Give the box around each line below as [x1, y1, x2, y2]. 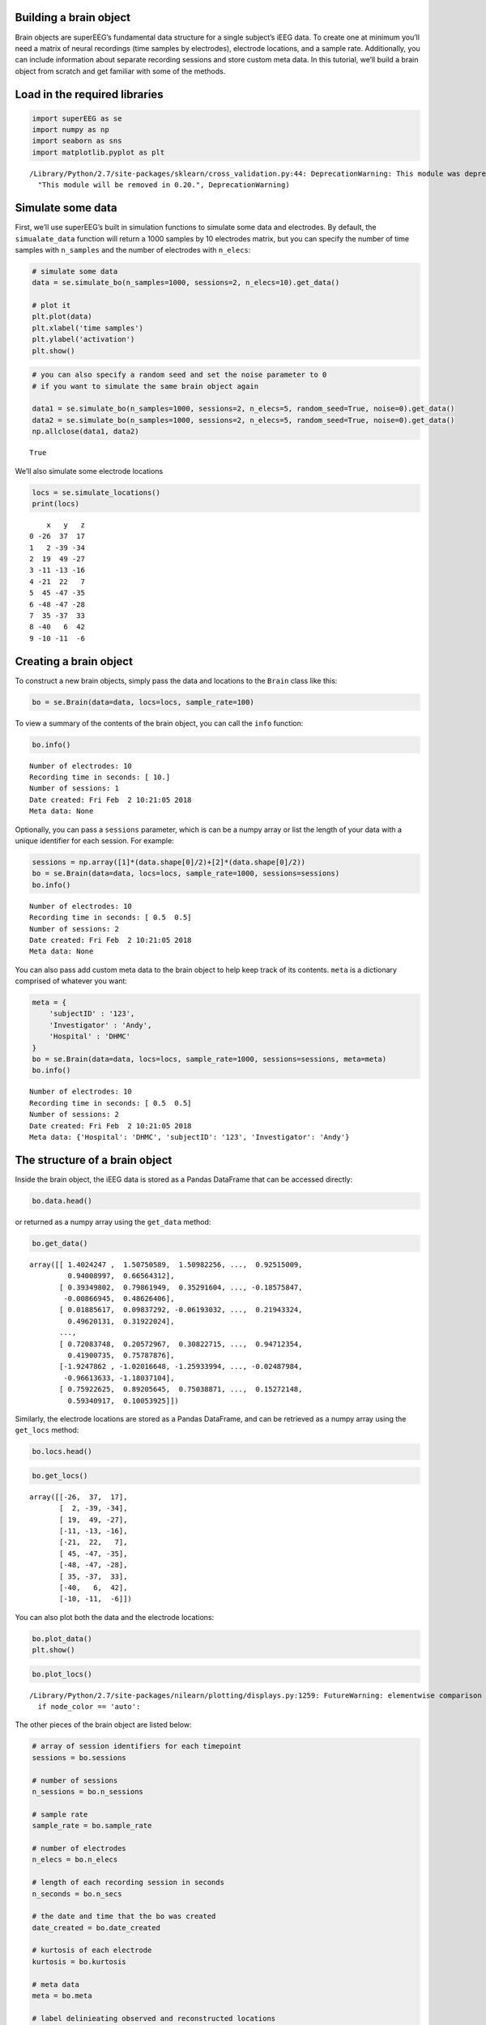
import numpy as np [32, 126, 109, 134]
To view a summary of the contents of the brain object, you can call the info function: [15, 718, 304, 728]
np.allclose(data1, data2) [32, 427, 139, 437]
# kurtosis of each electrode [32, 1946, 152, 1955]
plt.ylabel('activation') [32, 335, 135, 344]
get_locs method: [15, 1426, 79, 1435]
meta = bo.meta [32, 1991, 92, 2001]
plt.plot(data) [32, 312, 92, 322]
